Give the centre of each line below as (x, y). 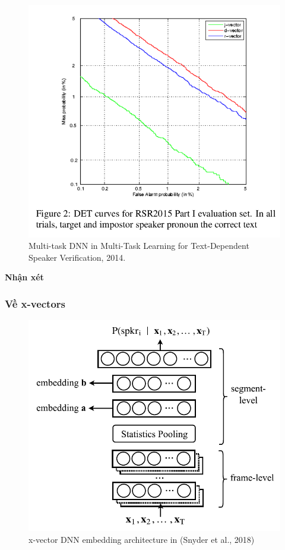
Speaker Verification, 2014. (77, 257)
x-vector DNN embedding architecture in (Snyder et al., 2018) (142, 539)
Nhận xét (24, 277)
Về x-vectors (35, 303)
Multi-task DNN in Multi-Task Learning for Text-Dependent (139, 246)
